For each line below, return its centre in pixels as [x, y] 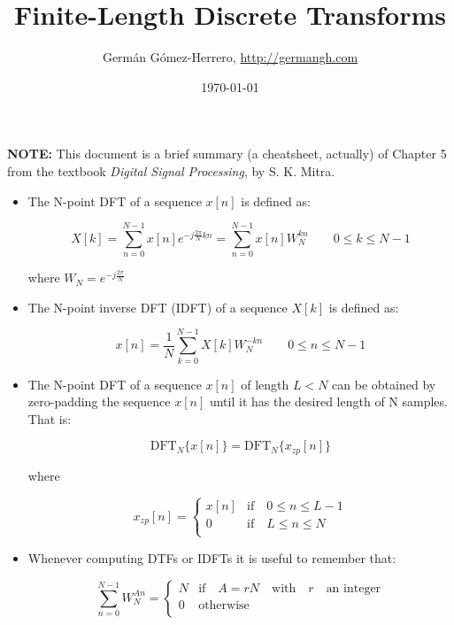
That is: [50, 418]
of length [265, 384]
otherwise [224, 605]
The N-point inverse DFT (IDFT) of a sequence [158, 307]
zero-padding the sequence [99, 401]
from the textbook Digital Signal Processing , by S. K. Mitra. [171, 170]
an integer [354, 588]
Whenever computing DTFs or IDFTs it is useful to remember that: [212, 557]
